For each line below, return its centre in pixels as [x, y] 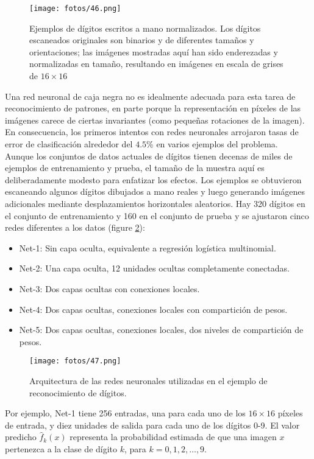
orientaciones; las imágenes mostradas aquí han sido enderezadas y [154, 51]
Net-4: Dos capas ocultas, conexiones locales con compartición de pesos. [153, 309]
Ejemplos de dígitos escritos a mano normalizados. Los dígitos [145, 28]
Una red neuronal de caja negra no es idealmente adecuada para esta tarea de [150, 96]
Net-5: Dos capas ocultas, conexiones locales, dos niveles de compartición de [161, 330]
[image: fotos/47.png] [75, 361]
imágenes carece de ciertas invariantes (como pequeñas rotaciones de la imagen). [155, 120]
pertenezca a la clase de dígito [61, 448]
